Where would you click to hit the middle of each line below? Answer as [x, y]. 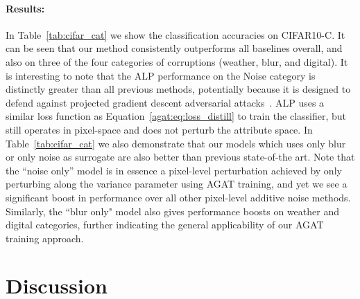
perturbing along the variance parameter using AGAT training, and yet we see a [177, 184]
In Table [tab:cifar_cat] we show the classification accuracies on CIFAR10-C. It [175, 34]
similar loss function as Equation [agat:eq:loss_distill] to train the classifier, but [176, 116]
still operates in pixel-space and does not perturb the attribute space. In [159, 129]
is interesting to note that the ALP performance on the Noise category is [161, 75]
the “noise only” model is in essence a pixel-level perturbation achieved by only [174, 170]
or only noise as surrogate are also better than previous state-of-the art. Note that [180, 157]
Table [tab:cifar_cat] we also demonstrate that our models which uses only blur [176, 143]
